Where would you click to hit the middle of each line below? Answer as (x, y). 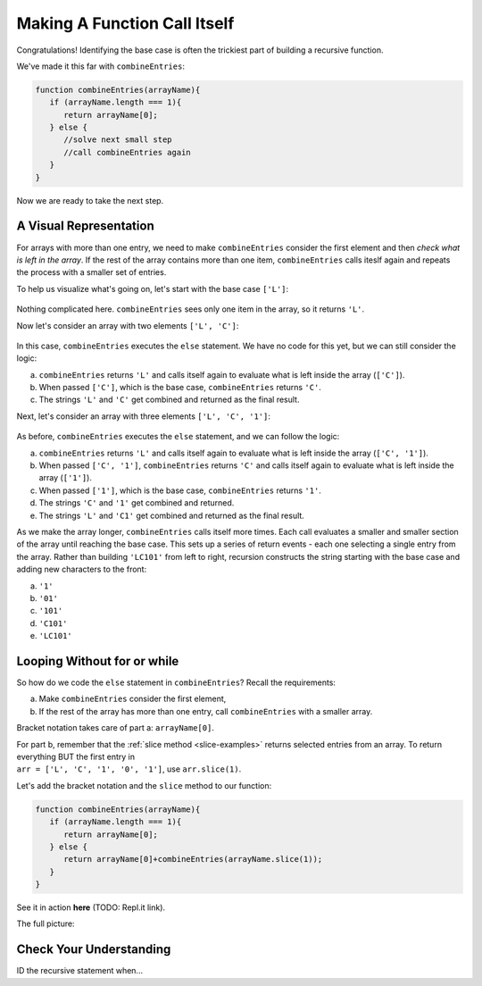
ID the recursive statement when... (79, 971)
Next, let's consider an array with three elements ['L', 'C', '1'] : (144, 416)
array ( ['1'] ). (66, 478)
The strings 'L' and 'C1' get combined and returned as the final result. (172, 515)
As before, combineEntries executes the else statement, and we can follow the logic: (178, 437)
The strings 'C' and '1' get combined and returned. (137, 503)
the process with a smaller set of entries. (91, 272)
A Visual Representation (86, 226)
